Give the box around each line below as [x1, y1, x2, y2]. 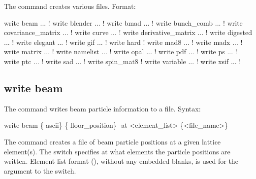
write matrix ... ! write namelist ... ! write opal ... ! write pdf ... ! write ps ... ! [4, 46, 237, 57]
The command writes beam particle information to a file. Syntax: [4, 103, 201, 113]
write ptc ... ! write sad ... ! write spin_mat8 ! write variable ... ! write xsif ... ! [4, 56, 241, 66]
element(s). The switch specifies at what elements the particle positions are [4, 146, 230, 156]
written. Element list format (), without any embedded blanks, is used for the [4, 156, 238, 166]
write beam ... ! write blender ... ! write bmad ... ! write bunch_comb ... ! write [4, 17, 243, 28]
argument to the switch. [4, 165, 76, 176]
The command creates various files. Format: [4, 1, 136, 11]
